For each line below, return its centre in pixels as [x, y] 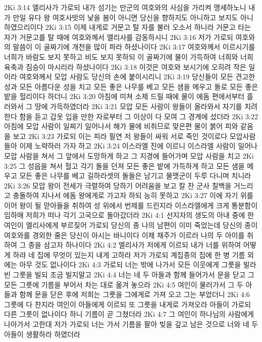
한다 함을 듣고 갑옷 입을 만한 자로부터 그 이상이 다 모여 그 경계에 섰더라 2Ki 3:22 [131, 116]
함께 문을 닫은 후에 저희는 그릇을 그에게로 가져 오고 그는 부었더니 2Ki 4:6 [135, 294]
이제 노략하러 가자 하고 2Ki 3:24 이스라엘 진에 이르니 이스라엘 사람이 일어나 [138, 146]
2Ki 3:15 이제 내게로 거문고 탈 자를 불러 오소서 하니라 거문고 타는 [148, 27]
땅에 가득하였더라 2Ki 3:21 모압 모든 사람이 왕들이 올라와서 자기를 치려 [146, 106]
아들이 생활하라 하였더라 [42, 334]
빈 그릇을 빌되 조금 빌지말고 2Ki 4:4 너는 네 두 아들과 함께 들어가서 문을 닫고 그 [129, 275]
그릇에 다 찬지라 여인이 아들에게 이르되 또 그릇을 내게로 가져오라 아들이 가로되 [128, 304]
